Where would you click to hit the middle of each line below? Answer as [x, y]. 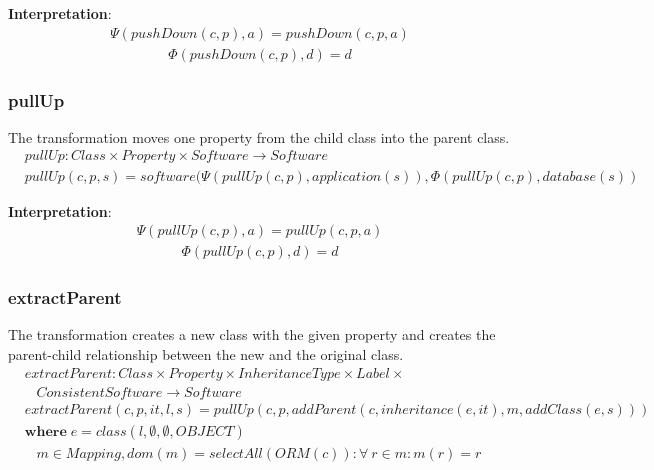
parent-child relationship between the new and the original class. [206, 354]
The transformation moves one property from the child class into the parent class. [259, 136]
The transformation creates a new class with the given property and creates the [252, 334]
